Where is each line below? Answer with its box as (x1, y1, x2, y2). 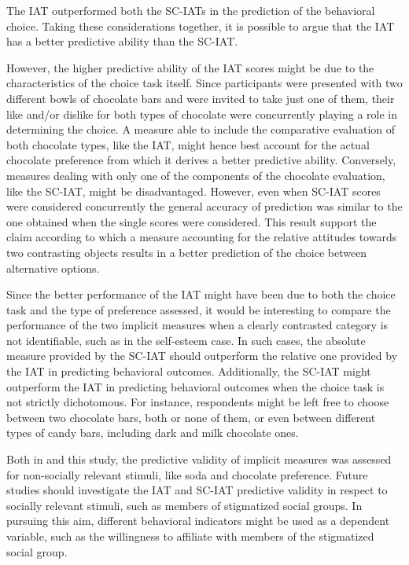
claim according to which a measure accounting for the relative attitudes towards (6, 229, 397, 245)
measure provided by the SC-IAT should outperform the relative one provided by (6, 347, 398, 364)
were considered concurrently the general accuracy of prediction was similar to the (6, 198, 403, 215)
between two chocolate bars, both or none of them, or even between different (6, 409, 376, 425)
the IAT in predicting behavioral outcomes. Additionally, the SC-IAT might (6, 363, 371, 380)
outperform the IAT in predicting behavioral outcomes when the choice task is (6, 378, 385, 394)
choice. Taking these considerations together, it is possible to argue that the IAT (6, 17, 395, 34)
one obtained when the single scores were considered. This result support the (6, 213, 377, 229)
